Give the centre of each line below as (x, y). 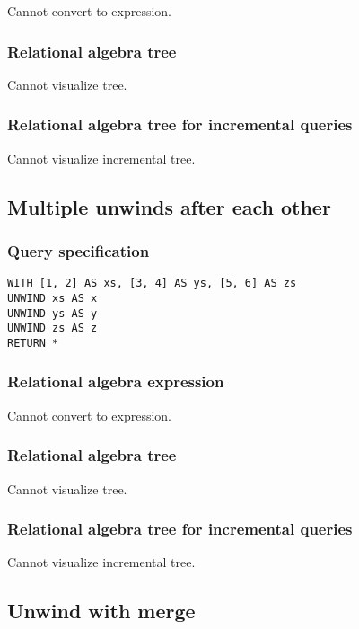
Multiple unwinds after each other (169, 206)
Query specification (79, 250)
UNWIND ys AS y (53, 313)
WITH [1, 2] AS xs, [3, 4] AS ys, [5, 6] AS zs (152, 283)
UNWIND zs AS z (53, 328)
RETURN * (33, 343)
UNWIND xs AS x (53, 298)
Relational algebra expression (116, 381)
